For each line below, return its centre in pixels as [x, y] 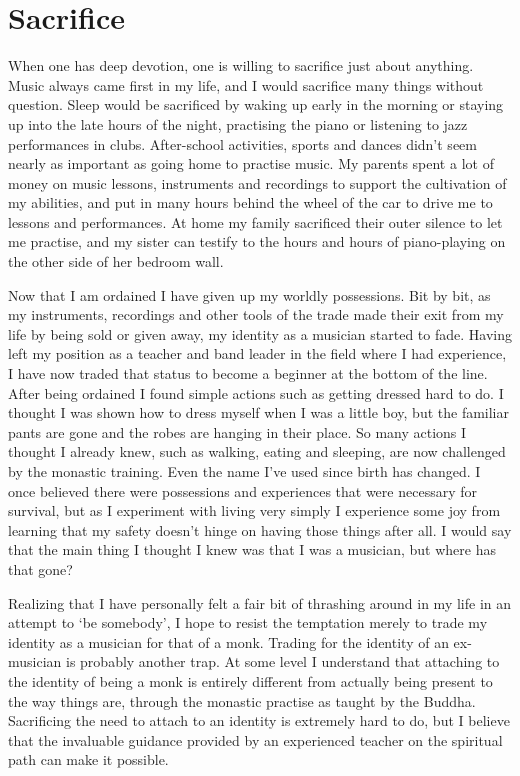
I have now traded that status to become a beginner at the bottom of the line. [248, 373]
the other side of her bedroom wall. [116, 261]
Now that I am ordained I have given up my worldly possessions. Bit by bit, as [249, 294]
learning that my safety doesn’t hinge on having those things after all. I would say [260, 529]
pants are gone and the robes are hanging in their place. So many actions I [237, 431]
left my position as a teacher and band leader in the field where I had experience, [257, 353]
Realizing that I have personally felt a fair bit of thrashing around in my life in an [260, 602]
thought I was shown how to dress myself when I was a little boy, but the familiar [259, 412]
